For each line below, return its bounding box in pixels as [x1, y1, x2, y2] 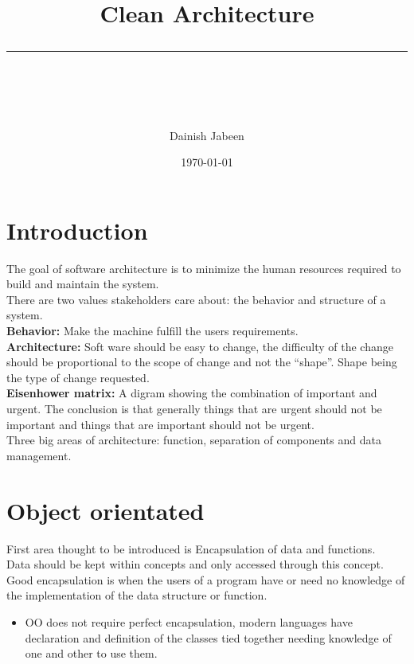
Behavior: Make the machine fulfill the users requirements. [6, 322, 299, 339]
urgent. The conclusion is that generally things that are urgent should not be [6, 400, 382, 417]
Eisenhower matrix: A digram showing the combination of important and [6, 385, 377, 401]
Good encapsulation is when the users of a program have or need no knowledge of [6, 571, 405, 588]
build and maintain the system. [6, 275, 159, 292]
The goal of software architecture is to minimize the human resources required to [6, 260, 401, 276]
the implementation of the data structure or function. [6, 587, 268, 603]
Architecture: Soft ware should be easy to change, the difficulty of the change [6, 338, 393, 354]
